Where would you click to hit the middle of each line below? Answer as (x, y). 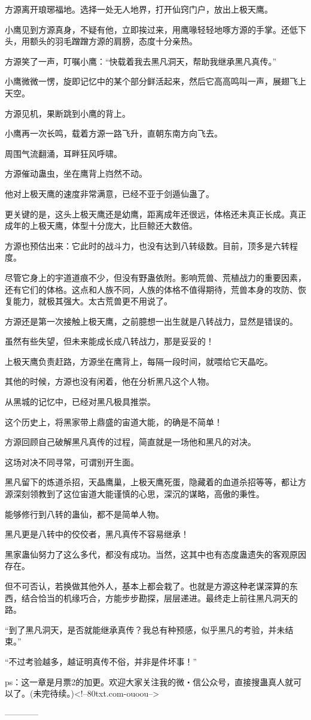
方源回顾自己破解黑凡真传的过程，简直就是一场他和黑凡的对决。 (130, 442)
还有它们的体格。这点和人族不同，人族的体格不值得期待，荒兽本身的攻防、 (151, 289)
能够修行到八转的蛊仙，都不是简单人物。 (84, 514)
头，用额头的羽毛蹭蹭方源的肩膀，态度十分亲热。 (101, 41)
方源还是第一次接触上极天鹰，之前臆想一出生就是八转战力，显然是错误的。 (151, 321)
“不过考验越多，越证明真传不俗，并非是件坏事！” (101, 661)
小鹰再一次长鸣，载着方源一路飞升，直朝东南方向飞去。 (114, 133)
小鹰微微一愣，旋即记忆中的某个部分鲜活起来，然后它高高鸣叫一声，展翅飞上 (155, 81)
